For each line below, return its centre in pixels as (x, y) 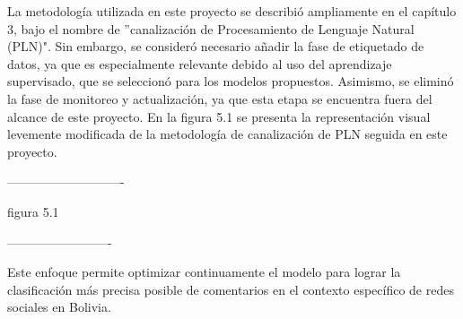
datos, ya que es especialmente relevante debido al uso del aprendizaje (200, 63)
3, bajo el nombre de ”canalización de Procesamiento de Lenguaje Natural (211, 28)
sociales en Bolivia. (59, 307)
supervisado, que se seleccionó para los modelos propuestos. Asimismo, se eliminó (231, 81)
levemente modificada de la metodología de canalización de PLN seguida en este (227, 134)
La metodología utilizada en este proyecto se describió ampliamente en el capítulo (232, 11)
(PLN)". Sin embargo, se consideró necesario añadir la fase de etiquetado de (216, 46)
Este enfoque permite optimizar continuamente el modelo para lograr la (204, 272)
